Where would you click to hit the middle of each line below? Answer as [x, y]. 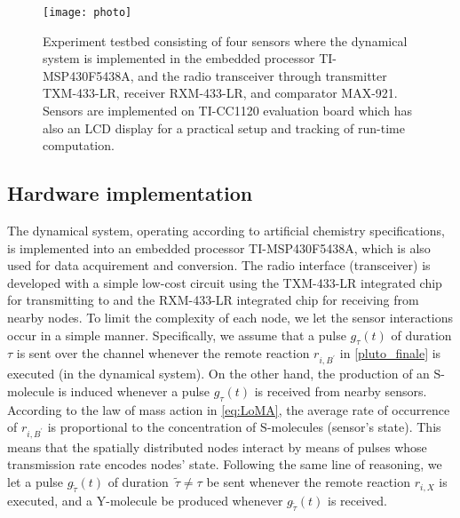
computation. [79, 145]
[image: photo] [87, 12]
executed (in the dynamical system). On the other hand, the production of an [218, 374]
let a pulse [36, 482]
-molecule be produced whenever [194, 500]
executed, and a [50, 500]
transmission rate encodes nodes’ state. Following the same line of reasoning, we [225, 464]
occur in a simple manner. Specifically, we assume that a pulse [177, 335]
